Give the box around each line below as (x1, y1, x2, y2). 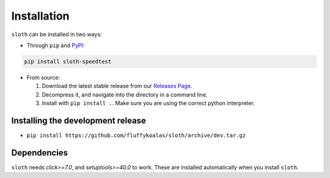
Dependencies (11, 147, 68, 158)
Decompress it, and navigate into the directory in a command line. (42, 91, 208, 98)
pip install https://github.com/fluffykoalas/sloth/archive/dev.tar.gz (26, 132, 246, 139)
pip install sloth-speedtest (24, 58, 112, 65)
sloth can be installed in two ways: (11, 31, 102, 38)
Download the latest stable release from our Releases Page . (42, 83, 193, 90)
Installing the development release (11, 115, 147, 125)
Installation (11, 9, 70, 23)
